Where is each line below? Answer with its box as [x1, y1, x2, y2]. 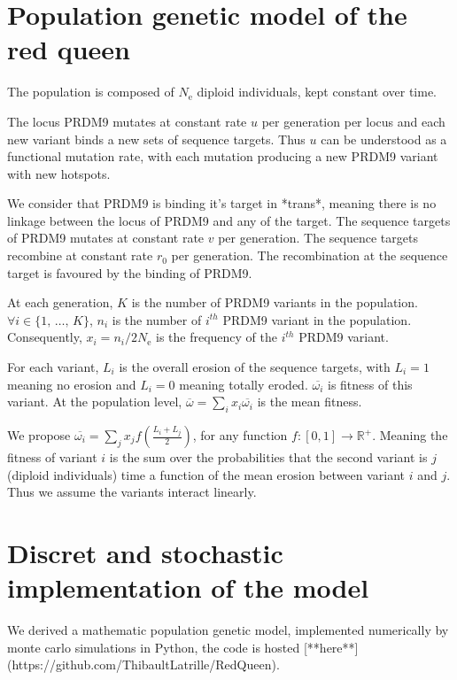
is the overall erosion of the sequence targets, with [119, 358, 391, 376]
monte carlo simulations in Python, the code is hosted [7, 637, 300, 656]
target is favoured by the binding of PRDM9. [7, 263, 252, 282]
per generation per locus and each [261, 112, 445, 130]
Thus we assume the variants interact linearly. [7, 483, 257, 501]
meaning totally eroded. [179, 375, 308, 393]
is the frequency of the [156, 328, 278, 346]
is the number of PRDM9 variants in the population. [131, 293, 418, 312]
